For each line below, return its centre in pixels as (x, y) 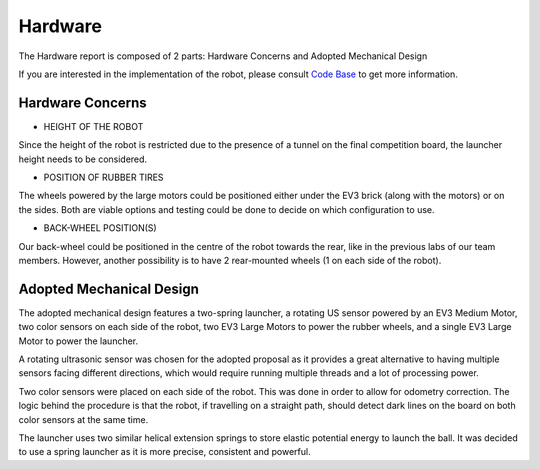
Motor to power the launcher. (78, 341)
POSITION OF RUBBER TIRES (103, 177)
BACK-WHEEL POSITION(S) (100, 228)
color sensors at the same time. (83, 419)
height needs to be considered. (83, 159)
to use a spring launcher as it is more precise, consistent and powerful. (164, 452)
